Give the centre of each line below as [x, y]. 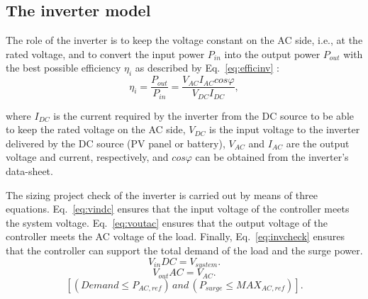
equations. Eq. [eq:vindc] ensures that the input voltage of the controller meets [178, 209]
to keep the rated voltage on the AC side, [96, 129]
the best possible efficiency [63, 68]
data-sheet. [29, 171]
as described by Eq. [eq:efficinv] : [207, 68]
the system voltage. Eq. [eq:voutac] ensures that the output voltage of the [167, 222]
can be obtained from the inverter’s [272, 157]
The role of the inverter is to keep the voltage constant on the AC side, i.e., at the [184, 40]
